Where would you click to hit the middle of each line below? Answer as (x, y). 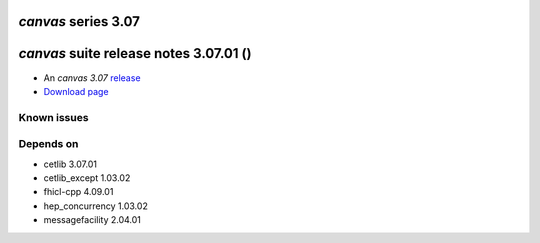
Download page (76, 91)
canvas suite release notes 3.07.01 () (135, 53)
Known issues (53, 117)
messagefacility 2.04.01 (92, 220)
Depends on (48, 144)
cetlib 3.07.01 (70, 164)
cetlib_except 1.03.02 (87, 178)
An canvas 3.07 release (92, 77)
